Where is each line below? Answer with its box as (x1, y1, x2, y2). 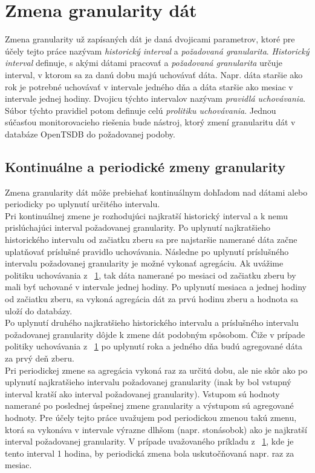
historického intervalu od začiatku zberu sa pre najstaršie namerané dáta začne (5, 233, 297, 246)
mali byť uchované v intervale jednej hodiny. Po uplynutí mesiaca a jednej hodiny (5, 280, 307, 293)
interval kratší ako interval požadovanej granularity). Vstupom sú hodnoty (5, 387, 280, 400)
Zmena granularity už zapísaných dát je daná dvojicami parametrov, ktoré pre (5, 33, 295, 45)
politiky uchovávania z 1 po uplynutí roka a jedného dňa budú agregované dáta (5, 340, 303, 352)
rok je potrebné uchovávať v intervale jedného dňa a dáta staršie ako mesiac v (5, 80, 293, 93)
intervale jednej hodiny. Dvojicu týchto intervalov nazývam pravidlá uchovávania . (5, 92, 306, 105)
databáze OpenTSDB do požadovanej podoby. (5, 127, 175, 140)
